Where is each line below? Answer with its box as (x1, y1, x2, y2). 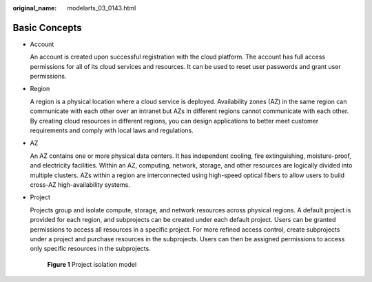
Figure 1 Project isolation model (47, 260, 137, 268)
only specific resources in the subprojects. (30, 245, 151, 253)
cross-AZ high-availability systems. (30, 180, 130, 189)
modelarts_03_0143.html (67, 4, 136, 12)
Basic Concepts (12, 21, 82, 34)
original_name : (12, 4, 57, 12)
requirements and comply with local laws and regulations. (30, 126, 194, 134)
